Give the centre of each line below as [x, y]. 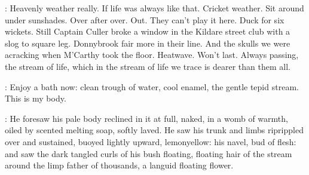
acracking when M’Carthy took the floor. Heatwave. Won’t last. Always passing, [152, 55]
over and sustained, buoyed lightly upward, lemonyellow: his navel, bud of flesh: [151, 141]
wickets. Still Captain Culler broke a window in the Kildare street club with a [148, 31]
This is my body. [36, 98]
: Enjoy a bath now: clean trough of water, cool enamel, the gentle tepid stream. [152, 86]
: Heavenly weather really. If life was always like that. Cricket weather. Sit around [154, 8]
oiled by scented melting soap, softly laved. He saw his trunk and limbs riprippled [154, 130]
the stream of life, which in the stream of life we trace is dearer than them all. [148, 66]
